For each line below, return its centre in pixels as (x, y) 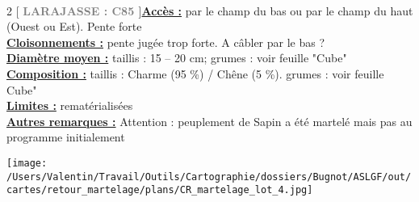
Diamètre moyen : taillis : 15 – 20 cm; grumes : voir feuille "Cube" (177, 58)
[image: (27, 163)
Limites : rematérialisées (70, 105)
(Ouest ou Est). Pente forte (74, 26)
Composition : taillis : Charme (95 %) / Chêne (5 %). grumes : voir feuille (195, 73)
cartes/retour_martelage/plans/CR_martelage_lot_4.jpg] (160, 190)
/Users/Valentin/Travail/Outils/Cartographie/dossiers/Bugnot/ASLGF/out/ (209, 177)
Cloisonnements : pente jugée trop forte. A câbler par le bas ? (166, 42)
